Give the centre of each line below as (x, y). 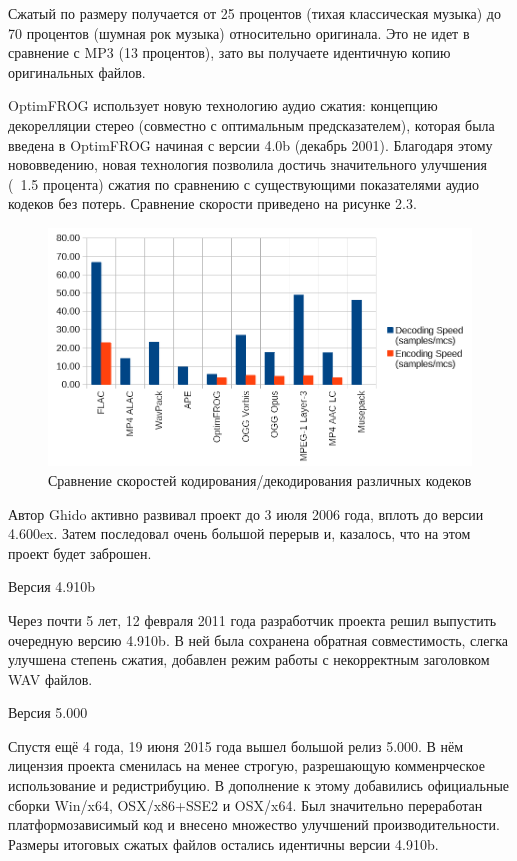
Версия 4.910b (52, 586)
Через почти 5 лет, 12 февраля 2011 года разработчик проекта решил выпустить (252, 619)
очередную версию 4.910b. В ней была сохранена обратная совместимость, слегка (258, 639)
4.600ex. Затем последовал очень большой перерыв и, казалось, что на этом (239, 533)
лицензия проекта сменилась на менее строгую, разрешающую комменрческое (246, 765)
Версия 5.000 (48, 712)
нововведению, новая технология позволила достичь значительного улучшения (247, 164)
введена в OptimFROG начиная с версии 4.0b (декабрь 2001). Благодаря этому (250, 144)
